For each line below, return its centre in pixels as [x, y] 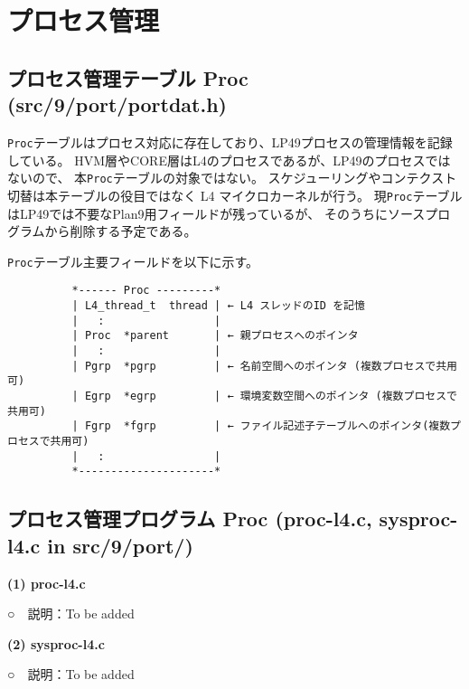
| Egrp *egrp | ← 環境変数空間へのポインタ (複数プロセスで [264, 396]
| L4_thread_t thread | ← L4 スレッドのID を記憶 [218, 306]
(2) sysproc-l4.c [56, 643]
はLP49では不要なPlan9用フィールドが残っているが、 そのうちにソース [216, 213]
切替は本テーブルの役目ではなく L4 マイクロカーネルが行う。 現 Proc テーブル [235, 195]
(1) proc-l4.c [47, 583]
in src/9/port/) [120, 545]
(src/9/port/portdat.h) [117, 104]
